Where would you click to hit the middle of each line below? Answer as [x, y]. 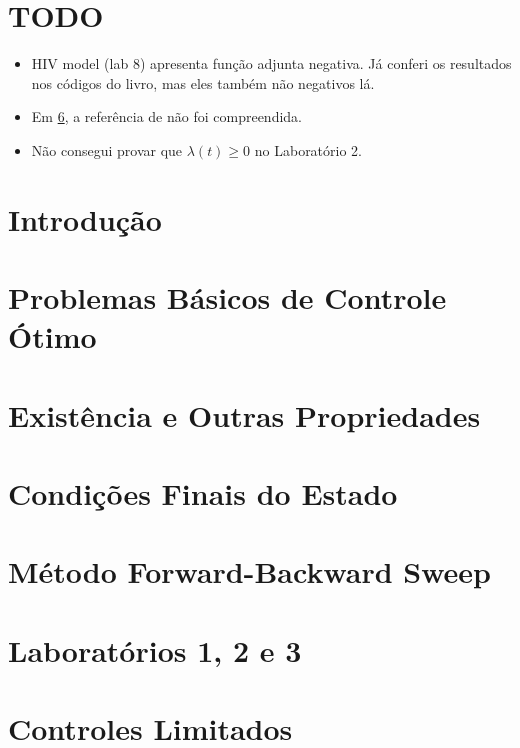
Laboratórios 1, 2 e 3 [155, 649]
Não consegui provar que [107, 149]
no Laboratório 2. [308, 149]
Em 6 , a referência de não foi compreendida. [167, 116]
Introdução [85, 218]
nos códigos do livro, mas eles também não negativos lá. [203, 82]
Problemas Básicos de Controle [227, 297]
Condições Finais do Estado [203, 493]
